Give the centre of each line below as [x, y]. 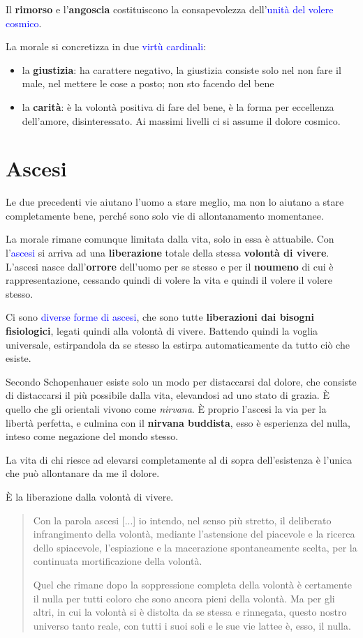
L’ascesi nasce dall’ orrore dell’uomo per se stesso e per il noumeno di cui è [170, 266]
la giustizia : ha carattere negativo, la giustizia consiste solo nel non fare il [181, 69]
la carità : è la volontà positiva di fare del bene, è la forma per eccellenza [178, 106]
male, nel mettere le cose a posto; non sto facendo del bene [148, 83]
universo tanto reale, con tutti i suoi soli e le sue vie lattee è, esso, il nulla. [192, 625]
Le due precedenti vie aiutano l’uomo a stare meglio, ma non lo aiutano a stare [175, 202]
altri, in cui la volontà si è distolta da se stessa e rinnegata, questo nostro [190, 612]
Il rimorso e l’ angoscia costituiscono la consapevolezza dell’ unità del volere [170, 9]
